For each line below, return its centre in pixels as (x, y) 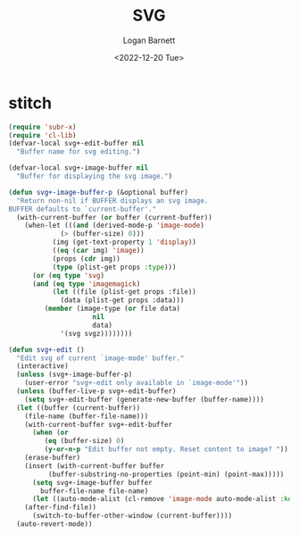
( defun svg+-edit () (47, 349)
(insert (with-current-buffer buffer (95, 465)
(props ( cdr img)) (87, 259)
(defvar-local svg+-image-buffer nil (79, 168)
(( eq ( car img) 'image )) (98, 251)
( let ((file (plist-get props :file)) (125, 292)
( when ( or (50, 433)
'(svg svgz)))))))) (96, 333)
